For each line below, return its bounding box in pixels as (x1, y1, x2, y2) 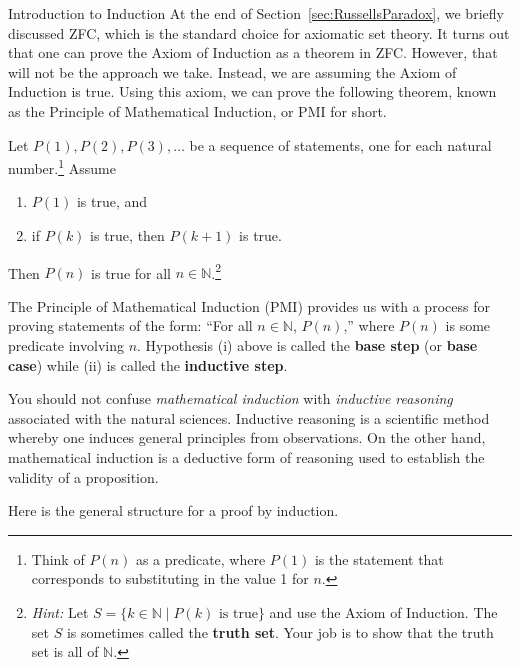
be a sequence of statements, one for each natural (189, 134, 492, 155)
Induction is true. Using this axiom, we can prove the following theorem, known (8, 81, 497, 102)
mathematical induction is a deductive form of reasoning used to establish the (8, 447, 485, 467)
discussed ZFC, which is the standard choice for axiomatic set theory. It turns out (8, 22, 510, 43)
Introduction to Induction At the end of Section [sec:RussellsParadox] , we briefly (8, 3, 504, 23)
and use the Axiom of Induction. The (269, 601, 498, 622)
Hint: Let (31, 601, 89, 622)
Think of (31, 548, 85, 569)
